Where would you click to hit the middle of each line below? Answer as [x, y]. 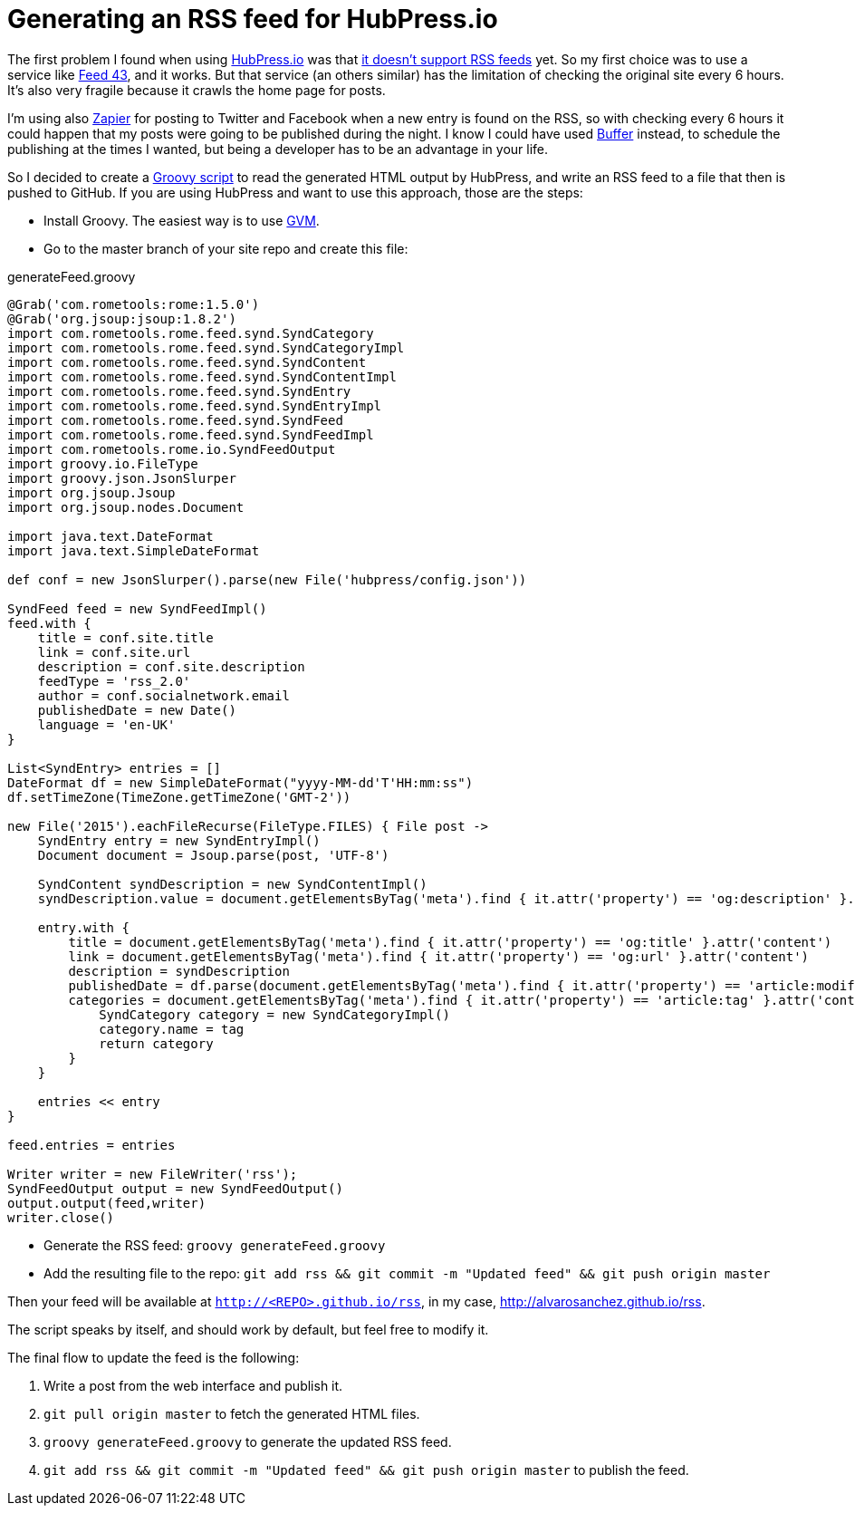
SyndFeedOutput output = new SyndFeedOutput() [175, 1188]
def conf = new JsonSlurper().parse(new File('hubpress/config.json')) [267, 579]
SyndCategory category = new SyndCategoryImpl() [274, 1014]
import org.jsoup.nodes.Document [126, 507]
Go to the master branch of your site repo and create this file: [226, 248]
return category [156, 1043]
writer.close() [61, 1217]
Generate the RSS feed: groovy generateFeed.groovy [215, 1245]
